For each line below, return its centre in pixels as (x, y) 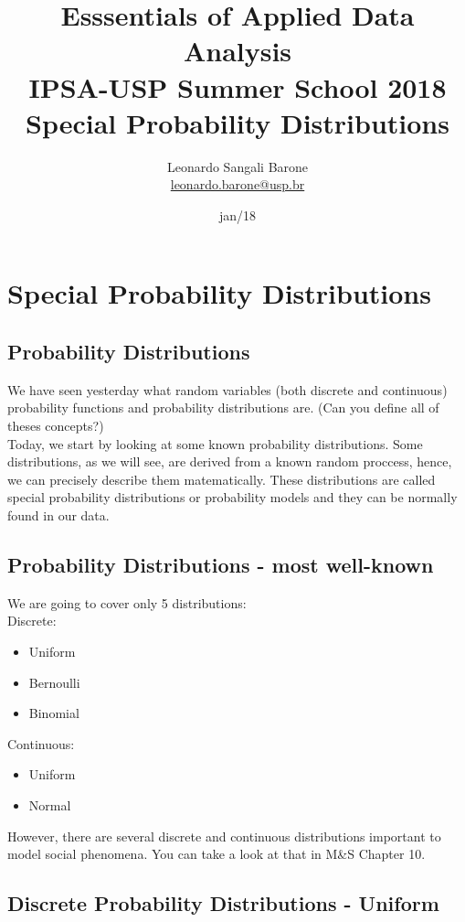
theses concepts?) (56, 426)
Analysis (238, 51)
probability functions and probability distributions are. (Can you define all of (223, 407)
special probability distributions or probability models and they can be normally (232, 497)
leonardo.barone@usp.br (238, 184)
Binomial (54, 713)
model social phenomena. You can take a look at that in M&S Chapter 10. (217, 854)
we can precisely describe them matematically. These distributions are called (222, 479)
